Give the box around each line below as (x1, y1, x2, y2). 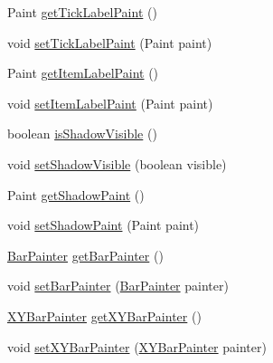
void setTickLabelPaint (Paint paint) (7, 33, 212, 52)
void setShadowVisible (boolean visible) (7, 154, 227, 173)
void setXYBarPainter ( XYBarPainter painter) (7, 337, 267, 356)
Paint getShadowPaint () (7, 185, 145, 204)
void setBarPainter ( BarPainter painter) (7, 276, 229, 295)
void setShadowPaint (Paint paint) (7, 215, 200, 234)
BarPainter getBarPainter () (7, 245, 164, 264)
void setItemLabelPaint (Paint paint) (7, 93, 213, 112)
